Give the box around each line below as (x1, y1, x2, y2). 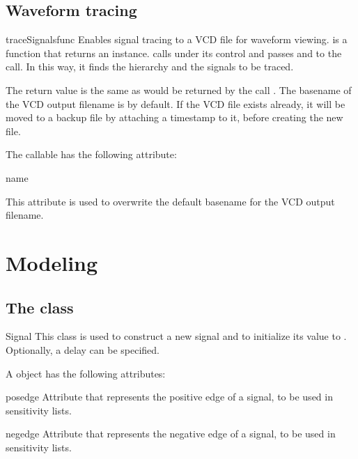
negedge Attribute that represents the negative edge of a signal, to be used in (6, 426, 336, 441)
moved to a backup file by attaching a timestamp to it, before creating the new (6, 110, 343, 125)
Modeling (6, 248, 98, 277)
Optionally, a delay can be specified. (6, 342, 159, 357)
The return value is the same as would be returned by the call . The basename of (6, 82, 352, 97)
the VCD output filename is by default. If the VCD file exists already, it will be (6, 96, 345, 111)
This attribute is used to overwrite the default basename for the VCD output (6, 194, 335, 208)
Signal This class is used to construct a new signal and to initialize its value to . (6, 329, 347, 343)
